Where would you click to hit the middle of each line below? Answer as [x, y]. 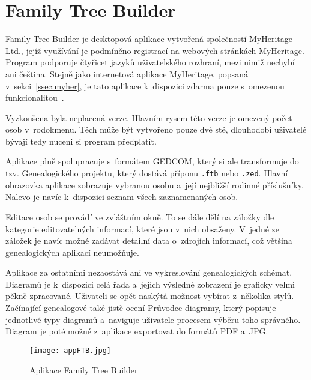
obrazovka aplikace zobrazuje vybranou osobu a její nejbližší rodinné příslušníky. [155, 185]
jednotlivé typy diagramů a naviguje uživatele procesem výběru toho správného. [153, 319]
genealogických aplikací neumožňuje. [72, 252]
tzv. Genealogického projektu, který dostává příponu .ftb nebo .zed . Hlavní [147, 173]
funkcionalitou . [35, 98]
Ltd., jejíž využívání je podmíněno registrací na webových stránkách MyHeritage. [155, 50]
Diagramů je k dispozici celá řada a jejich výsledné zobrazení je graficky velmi [150, 284]
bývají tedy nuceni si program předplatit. [81, 141]
